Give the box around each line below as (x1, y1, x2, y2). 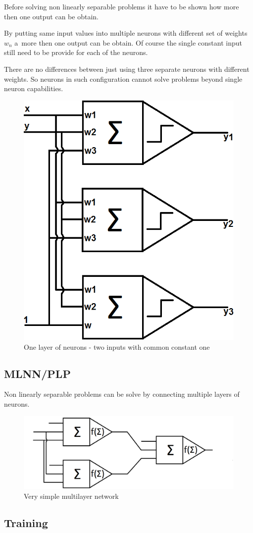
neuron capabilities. (4, 83, 63, 94)
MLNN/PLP (4, 366, 71, 381)
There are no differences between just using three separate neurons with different (4, 63, 250, 74)
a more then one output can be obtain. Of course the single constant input (14, 37, 242, 48)
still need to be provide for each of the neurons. (4, 47, 148, 57)
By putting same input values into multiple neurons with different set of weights (4, 28, 248, 38)
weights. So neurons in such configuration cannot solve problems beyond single (4, 73, 243, 84)
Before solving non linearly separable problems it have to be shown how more (4, 1, 239, 11)
